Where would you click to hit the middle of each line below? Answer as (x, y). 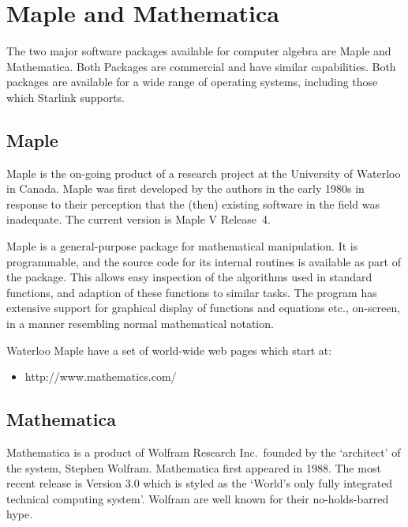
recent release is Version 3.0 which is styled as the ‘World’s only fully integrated (200, 483)
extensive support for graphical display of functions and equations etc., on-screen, (204, 308)
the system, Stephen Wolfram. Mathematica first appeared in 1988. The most (194, 467)
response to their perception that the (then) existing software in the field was (193, 203)
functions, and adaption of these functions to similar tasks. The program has (192, 292)
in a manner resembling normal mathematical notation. (140, 324)
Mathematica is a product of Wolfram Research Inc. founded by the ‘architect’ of (204, 452)
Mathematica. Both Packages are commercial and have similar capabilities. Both (201, 66)
